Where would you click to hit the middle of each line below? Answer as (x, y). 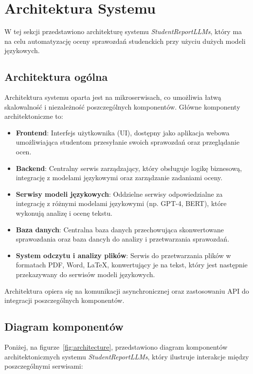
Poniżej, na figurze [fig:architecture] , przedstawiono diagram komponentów (116, 347)
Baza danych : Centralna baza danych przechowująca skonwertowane (120, 229)
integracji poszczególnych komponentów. (64, 300)
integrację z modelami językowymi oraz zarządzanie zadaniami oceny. (119, 178)
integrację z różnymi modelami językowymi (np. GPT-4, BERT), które (121, 203)
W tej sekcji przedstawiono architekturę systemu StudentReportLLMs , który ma (123, 31)
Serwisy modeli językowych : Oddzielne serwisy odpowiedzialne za (119, 194)
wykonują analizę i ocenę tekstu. (64, 213)
